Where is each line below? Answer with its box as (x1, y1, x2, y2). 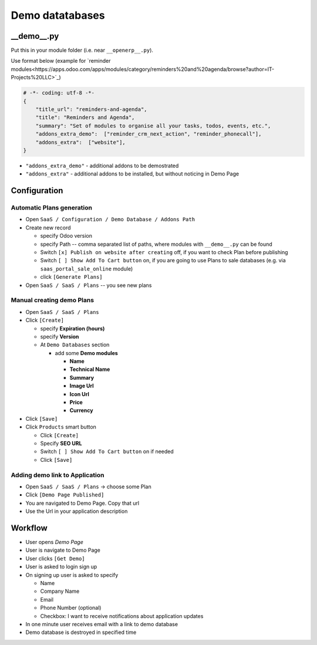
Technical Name (69, 366, 110, 373)
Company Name (40, 587, 80, 595)
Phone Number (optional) (40, 605, 102, 612)
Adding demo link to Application (11, 471, 104, 479)
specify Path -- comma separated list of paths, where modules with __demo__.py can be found (40, 241, 272, 248)
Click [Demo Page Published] (25, 491, 104, 498)
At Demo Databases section (40, 341, 110, 349)
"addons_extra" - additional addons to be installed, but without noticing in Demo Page (25, 170, 240, 177)
